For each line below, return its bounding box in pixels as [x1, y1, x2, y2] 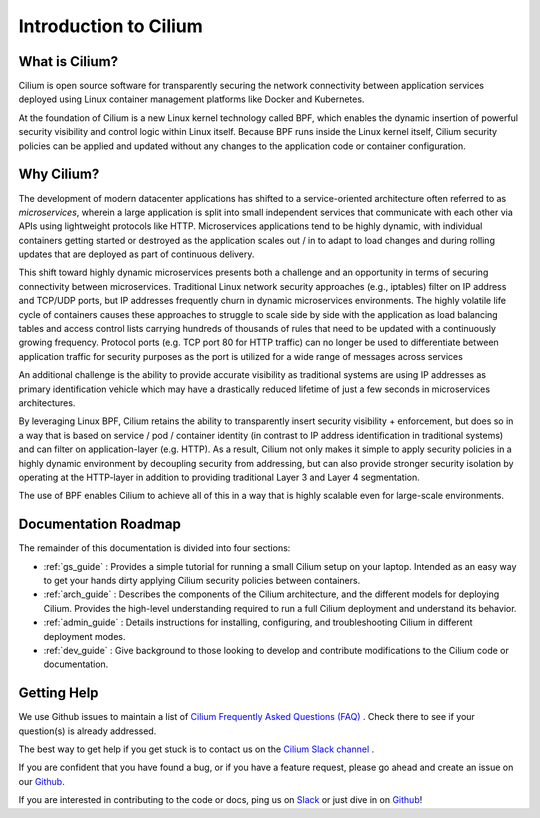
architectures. [18, 397, 76, 409]
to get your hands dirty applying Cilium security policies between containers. [43, 575, 361, 587]
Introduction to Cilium [18, 15, 204, 37]
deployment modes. [43, 630, 126, 642]
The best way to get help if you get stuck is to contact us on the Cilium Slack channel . [18, 743, 375, 755]
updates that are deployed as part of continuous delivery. [18, 248, 255, 260]
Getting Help [18, 685, 99, 702]
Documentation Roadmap [18, 516, 182, 533]
